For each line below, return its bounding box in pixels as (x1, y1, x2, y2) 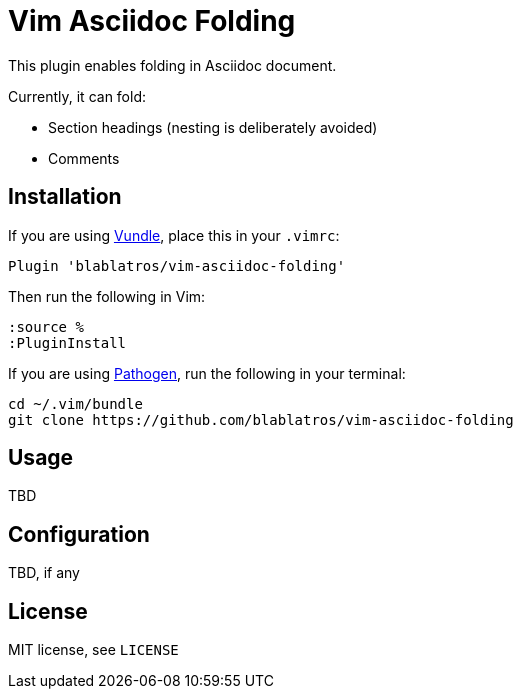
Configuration (8, 521, 150, 547)
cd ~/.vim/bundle (8, 395, 143, 412)
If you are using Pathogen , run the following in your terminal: (8, 364, 406, 382)
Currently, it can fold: (8, 87, 147, 105)
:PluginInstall (8, 334, 127, 351)
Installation (8, 184, 122, 210)
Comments (48, 149, 120, 167)
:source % (8, 318, 84, 335)
